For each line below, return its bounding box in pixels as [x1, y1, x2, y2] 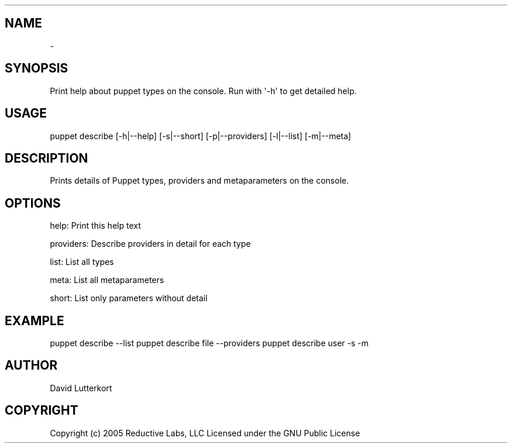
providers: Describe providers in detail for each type [50, 239, 251, 249]
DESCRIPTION [5, 150, 88, 166]
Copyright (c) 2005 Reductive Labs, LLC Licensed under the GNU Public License [50, 428, 360, 438]
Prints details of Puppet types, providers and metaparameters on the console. [50, 175, 349, 186]
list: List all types [50, 257, 114, 267]
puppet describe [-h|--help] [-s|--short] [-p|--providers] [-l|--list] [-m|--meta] [50, 130, 351, 141]
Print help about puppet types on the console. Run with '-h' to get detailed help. [50, 85, 357, 96]
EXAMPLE [5, 313, 64, 328]
